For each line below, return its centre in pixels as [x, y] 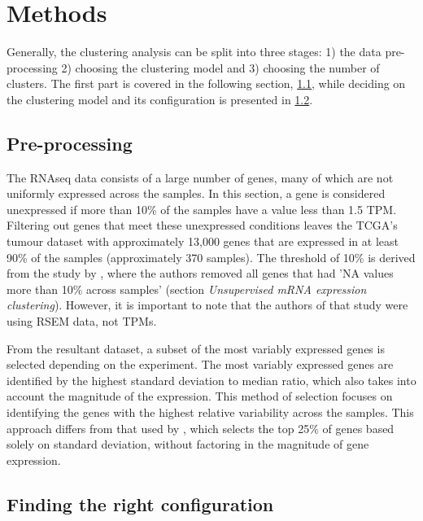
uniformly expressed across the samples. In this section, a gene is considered [196, 193]
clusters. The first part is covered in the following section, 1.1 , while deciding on [206, 83]
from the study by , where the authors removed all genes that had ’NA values [200, 273]
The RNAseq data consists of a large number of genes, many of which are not [200, 177]
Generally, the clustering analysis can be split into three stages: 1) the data [194, 52]
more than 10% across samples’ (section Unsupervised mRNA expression [187, 289]
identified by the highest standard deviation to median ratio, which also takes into [211, 380]
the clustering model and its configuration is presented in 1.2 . [160, 99]
